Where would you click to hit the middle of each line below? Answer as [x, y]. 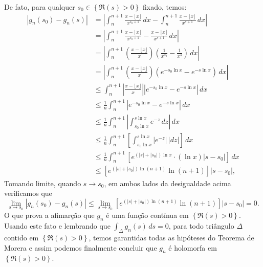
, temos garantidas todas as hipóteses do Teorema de [171, 237]
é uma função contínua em [147, 215]
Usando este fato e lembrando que [57, 226]
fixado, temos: [165, 7]
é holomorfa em [193, 247]
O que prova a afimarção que [49, 215]
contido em [21, 237]
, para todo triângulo [201, 226]
